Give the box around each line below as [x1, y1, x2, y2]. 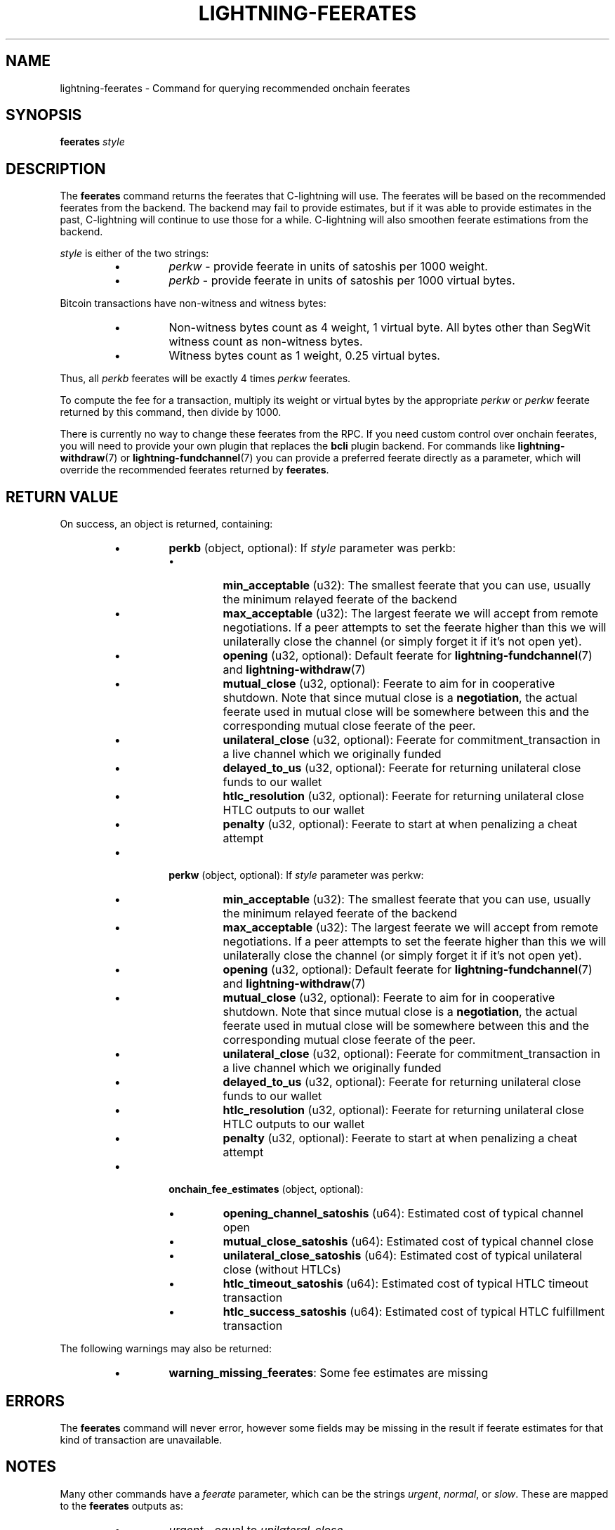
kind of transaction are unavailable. [60, 1433, 223, 1446]
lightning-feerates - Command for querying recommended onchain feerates [60, 81, 411, 94]
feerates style [60, 136, 125, 148]
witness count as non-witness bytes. [168, 334, 363, 349]
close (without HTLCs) [223, 1262, 341, 1277]
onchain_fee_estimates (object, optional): [168, 1183, 364, 1196]
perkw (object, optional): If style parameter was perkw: [168, 869, 424, 882]
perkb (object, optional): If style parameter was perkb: [168, 541, 456, 556]
